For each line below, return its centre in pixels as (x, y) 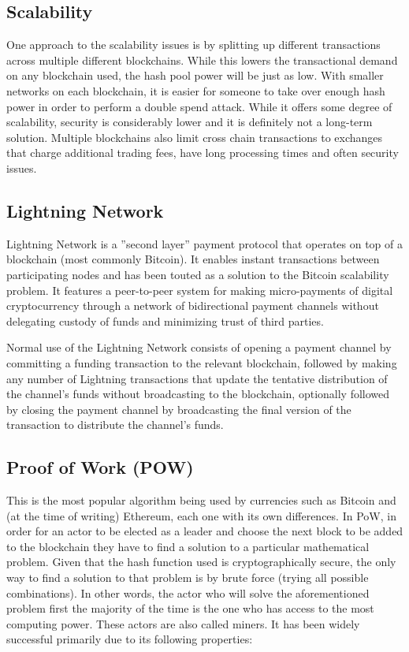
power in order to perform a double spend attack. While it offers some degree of (199, 106)
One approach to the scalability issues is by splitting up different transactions (193, 45)
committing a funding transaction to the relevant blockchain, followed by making (202, 362)
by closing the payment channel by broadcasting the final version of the (179, 409)
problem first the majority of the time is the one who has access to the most (190, 608)
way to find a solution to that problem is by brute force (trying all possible (188, 577)
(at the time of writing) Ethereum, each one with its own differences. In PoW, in (201, 515)
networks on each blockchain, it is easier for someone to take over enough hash (196, 90)
